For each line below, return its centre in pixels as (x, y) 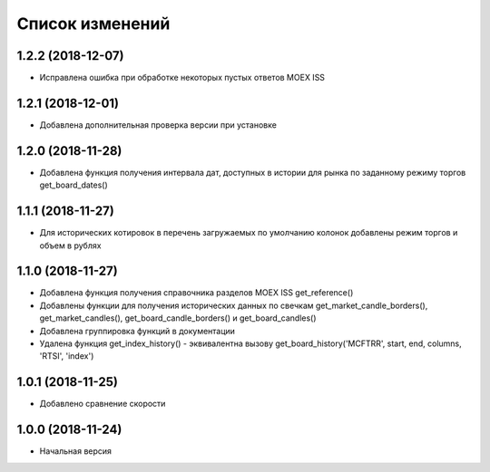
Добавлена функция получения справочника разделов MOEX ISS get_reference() (196, 293)
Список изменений (93, 24)
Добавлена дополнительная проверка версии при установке (158, 125)
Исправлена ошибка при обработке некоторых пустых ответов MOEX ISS (182, 78)
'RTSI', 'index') (67, 356)
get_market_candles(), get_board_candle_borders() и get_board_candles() (178, 318)
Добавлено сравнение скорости (103, 404)
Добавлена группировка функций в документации (137, 331)
